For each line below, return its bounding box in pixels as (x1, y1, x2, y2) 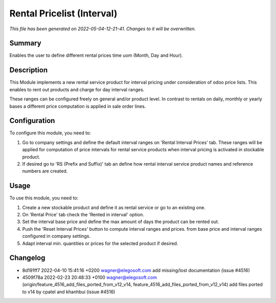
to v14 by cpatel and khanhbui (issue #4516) (22, 289, 116, 295)
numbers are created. (22, 168, 68, 174)
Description (9, 66, 48, 74)
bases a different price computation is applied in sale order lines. (9, 103, 146, 109)
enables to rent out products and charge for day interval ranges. (9, 86, 145, 92)
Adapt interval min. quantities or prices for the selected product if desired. (22, 240, 178, 246)
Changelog (9, 254, 45, 262)
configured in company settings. (22, 233, 90, 239)
